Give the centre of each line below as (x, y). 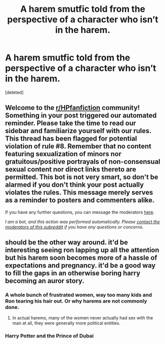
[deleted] (14, 92)
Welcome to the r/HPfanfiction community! (73, 108)
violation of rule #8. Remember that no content (78, 146)
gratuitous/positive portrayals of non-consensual (83, 162)
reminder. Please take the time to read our (71, 123)
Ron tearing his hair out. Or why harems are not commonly (76, 301)
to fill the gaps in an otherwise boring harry (73, 273)
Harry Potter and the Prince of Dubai (49, 336)
